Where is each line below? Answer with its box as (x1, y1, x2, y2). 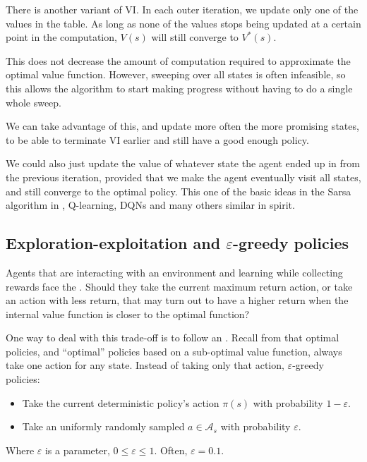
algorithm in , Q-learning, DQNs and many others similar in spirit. (6, 197, 295, 212)
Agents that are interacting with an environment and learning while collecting (6, 265, 343, 279)
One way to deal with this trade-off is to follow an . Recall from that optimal (6, 330, 339, 345)
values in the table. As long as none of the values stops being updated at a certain (6, 16, 361, 30)
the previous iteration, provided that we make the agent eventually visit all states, (6, 169, 361, 184)
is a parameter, (44, 442, 110, 457)
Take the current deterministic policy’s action (22, 395, 219, 410)
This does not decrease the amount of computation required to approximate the (6, 53, 351, 68)
